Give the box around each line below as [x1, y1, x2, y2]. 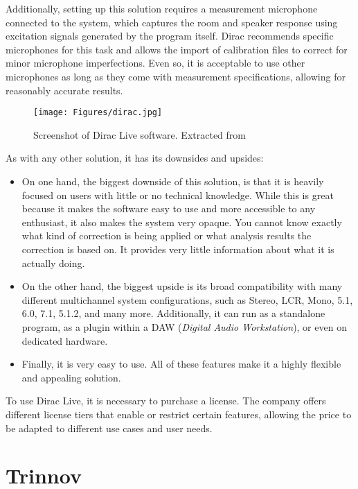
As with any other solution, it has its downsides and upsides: [6, 151, 264, 165]
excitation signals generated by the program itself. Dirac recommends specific [6, 28, 334, 43]
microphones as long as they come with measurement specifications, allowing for [6, 69, 346, 83]
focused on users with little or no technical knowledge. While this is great [21, 187, 334, 202]
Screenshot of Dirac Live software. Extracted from [33, 127, 246, 141]
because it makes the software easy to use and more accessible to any [21, 201, 316, 216]
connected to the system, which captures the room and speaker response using [6, 15, 338, 29]
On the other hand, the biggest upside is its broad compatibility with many [21, 279, 343, 293]
